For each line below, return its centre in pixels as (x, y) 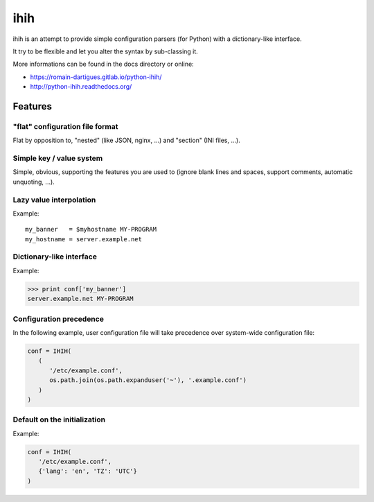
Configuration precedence (58, 319)
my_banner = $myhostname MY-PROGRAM (91, 230)
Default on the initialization (59, 419)
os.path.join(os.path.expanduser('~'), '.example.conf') (148, 380)
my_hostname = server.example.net (83, 239)
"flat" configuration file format (65, 126)
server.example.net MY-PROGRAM (81, 299)
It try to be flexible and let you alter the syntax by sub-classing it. (106, 51)
